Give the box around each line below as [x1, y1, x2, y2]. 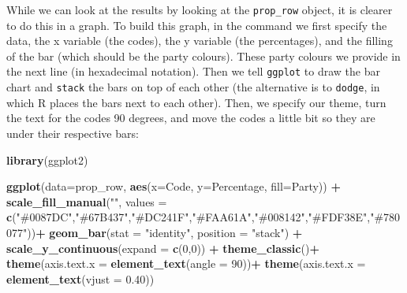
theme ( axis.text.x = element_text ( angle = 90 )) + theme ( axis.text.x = [6, 255, 366, 272]
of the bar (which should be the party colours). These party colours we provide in [6, 47, 401, 64]
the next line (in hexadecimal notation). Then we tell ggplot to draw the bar [6, 63, 380, 80]
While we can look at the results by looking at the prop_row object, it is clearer [6, 2, 393, 17]
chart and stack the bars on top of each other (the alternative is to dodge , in [6, 79, 380, 95]
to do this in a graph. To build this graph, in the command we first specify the [6, 17, 387, 33]
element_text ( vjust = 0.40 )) [6, 270, 155, 287]
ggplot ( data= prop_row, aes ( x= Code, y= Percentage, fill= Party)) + [6, 178, 341, 195]
